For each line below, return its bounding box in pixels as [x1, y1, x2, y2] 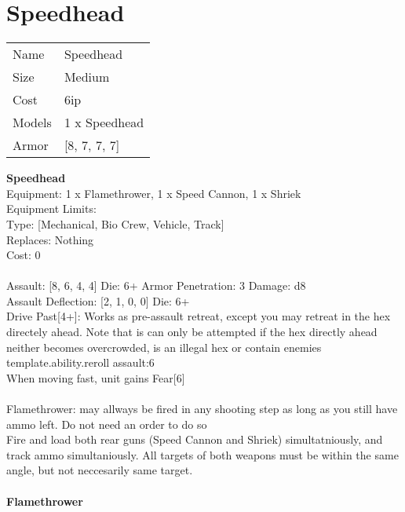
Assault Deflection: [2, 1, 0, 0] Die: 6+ [6, 292, 190, 309]
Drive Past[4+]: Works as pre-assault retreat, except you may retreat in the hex [6, 308, 391, 324]
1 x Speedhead [64, 113, 144, 132]
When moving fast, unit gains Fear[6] [6, 369, 185, 386]
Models [13, 113, 52, 132]
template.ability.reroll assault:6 [6, 354, 155, 371]
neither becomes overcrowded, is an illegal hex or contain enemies [6, 338, 322, 355]
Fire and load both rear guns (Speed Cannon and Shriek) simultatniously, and [6, 431, 383, 448]
